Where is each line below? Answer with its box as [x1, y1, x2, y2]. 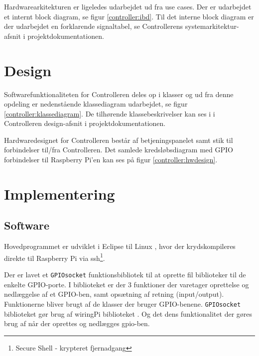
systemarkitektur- [185, 21, 239, 31]
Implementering [4, 183, 115, 204]
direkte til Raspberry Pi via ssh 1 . [4, 251, 105, 263]
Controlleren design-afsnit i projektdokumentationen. [4, 118, 166, 128]
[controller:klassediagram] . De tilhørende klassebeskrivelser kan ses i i [4, 108, 215, 119]
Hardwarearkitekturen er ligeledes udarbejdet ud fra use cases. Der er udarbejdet [4, 1, 252, 11]
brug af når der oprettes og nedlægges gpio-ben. [4, 318, 150, 329]
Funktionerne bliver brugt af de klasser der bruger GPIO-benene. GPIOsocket [4, 298, 241, 309]
